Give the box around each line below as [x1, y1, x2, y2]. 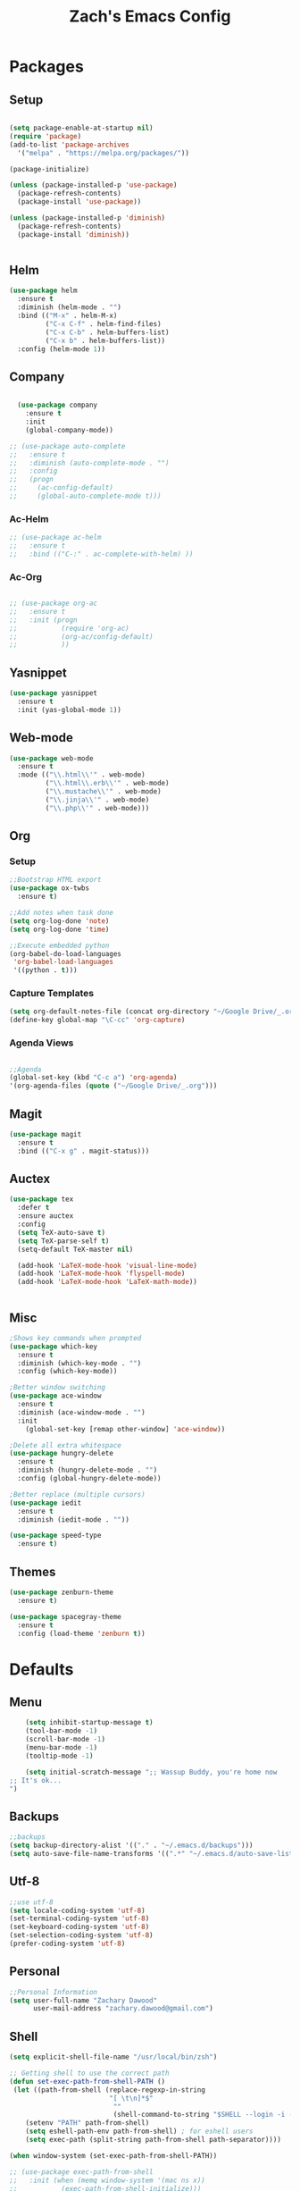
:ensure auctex [17, 1212, 74, 1221]
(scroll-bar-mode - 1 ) [25, 1735, 105, 1744]
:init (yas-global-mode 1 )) [17, 705, 122, 714]
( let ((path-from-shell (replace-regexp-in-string [12, 2085, 205, 2094]
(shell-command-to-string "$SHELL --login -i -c [112, 2111, 297, 2120]
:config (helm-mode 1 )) [17, 344, 105, 354]
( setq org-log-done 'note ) [9, 916, 110, 926]
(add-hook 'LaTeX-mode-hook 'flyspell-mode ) [17, 1269, 186, 1279]
